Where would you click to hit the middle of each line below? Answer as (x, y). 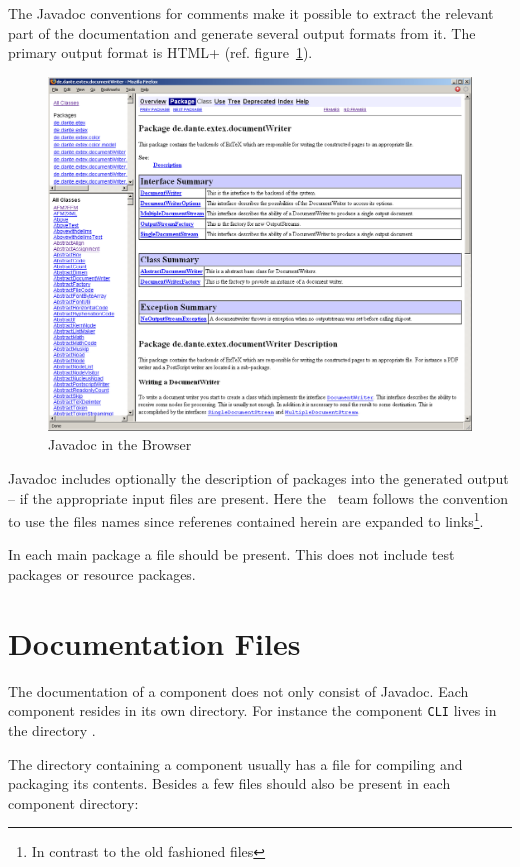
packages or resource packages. (102, 574)
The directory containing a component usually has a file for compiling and (235, 763)
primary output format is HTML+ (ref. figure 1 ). (160, 52)
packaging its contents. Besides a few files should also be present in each (229, 783)
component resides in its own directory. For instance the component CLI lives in (252, 710)
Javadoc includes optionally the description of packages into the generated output (258, 477)
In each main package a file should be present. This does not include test (231, 554)
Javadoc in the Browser (120, 444)
